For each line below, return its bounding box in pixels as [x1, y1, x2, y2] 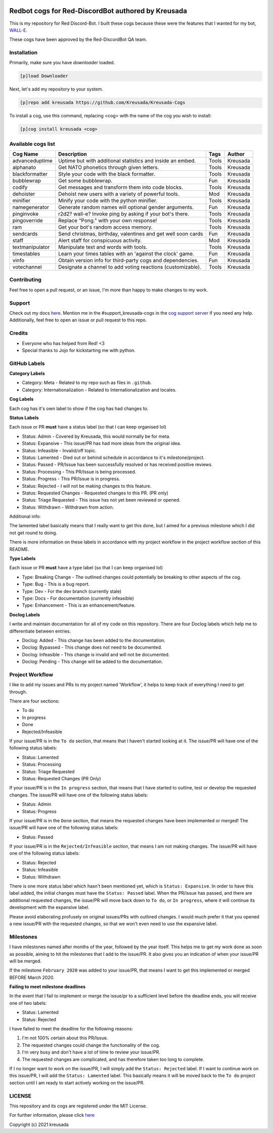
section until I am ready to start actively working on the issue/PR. [9, 1079, 145, 1085]
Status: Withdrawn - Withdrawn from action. [22, 504, 114, 510]
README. [9, 546, 30, 552]
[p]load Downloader [20, 73, 68, 79]
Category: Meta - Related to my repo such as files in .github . [22, 380, 152, 386]
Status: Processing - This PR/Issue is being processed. [22, 469, 136, 475]
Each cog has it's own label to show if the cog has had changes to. [9, 405, 149, 411]
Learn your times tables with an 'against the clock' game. [58, 250, 195, 258]
